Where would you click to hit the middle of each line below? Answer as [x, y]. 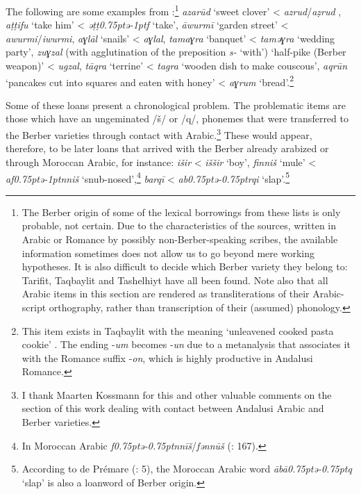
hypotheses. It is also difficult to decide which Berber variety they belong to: [185, 266]
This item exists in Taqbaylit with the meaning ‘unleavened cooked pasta [178, 330]
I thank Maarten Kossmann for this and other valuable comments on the [177, 394]
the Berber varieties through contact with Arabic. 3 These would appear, [159, 134]
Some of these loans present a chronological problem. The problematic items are [176, 105]
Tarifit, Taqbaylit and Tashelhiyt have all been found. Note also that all [175, 280]
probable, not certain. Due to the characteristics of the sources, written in [179, 225]
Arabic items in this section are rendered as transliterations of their [166, 294]
